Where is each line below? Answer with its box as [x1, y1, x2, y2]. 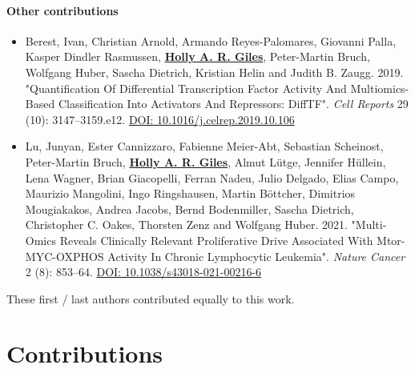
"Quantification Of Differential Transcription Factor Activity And [25, 79, 347, 96]
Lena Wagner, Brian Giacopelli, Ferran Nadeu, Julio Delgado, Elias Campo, [25, 169, 399, 186]
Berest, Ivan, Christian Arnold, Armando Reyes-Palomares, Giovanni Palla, [25, 32, 397, 49]
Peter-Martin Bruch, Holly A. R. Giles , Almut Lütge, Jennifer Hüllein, [25, 153, 386, 170]
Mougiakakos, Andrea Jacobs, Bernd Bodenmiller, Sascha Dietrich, [25, 200, 354, 217]
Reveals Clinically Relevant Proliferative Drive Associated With [59, 231, 373, 248]
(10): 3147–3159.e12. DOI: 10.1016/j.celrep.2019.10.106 [25, 110, 295, 127]
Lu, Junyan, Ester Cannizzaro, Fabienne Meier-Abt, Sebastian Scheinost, [25, 138, 384, 154]
